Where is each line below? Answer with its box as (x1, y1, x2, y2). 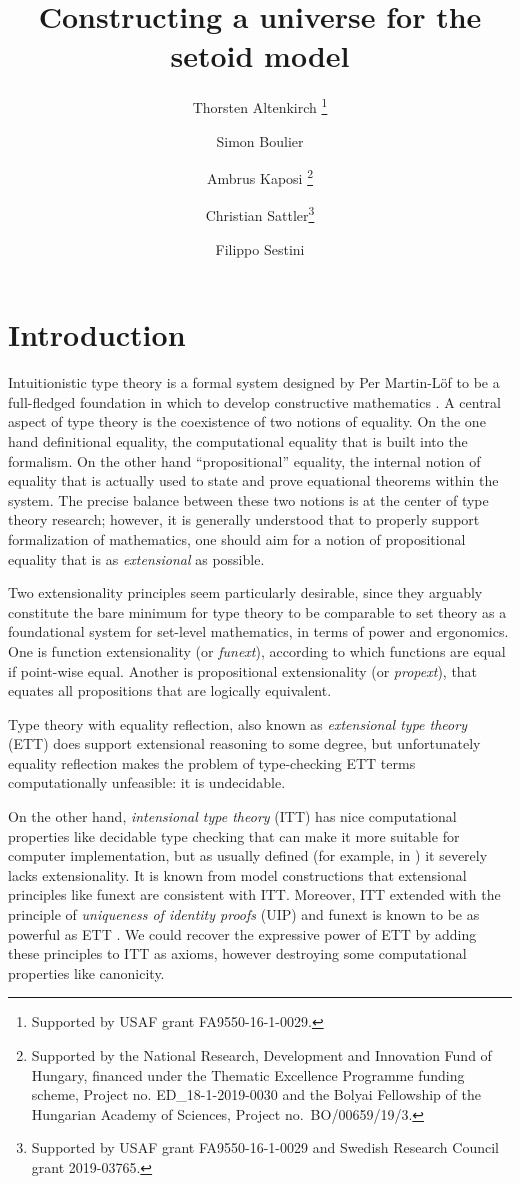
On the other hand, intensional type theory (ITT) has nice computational (8, 806, 457, 827)
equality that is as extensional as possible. (8, 548, 265, 569)
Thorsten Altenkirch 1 (192, 94, 328, 117)
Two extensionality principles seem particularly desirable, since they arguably (8, 582, 483, 603)
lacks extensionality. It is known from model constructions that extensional (8, 864, 467, 885)
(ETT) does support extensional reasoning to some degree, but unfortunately (8, 733, 481, 754)
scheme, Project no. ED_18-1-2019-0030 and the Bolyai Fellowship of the (31, 1084, 481, 1105)
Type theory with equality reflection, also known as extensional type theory (8, 713, 467, 734)
